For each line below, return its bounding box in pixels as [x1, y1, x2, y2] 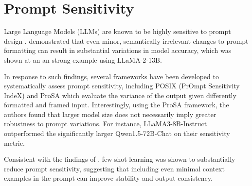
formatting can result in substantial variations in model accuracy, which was [4, 45, 232, 55]
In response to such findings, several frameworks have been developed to [4, 71, 219, 81]
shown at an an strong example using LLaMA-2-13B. [4, 54, 162, 65]
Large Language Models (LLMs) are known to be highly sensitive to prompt [4, 26, 231, 36]
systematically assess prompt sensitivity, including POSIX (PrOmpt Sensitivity [4, 81, 240, 91]
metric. [4, 137, 25, 148]
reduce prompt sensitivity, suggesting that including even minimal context [4, 163, 225, 173]
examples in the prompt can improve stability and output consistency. [4, 173, 213, 183]
